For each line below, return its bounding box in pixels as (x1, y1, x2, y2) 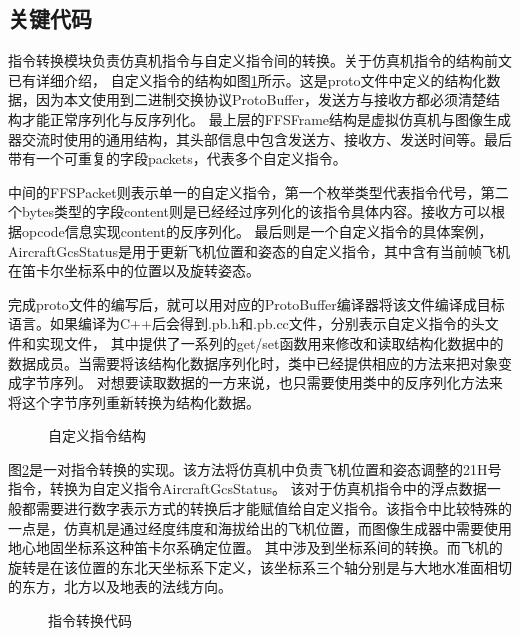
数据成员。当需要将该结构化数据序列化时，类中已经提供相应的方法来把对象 (8, 352, 498, 373)
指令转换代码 (48, 610, 132, 631)
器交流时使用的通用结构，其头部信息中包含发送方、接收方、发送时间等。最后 (8, 128, 512, 149)
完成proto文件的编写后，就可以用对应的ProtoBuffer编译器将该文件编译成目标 (8, 293, 505, 314)
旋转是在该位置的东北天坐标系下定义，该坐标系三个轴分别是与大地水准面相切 (8, 556, 512, 577)
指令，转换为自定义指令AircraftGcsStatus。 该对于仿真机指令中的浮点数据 (8, 478, 487, 499)
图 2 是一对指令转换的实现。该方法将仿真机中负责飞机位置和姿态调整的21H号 (8, 458, 502, 479)
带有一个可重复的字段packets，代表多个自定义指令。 (8, 148, 347, 169)
